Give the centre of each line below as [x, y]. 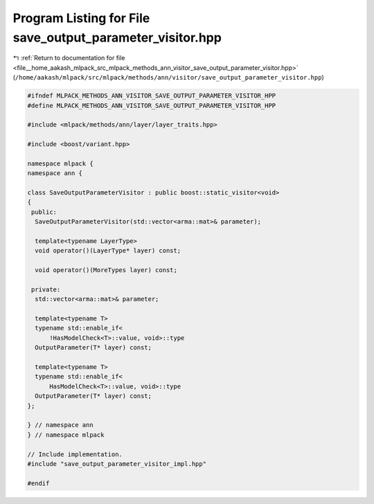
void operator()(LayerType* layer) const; [108, 251]
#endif [38, 483]
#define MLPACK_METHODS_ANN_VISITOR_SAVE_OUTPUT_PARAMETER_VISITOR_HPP [152, 105]
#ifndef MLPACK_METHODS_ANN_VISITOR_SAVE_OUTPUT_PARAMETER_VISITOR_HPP [152, 96]
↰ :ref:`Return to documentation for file [69, 58]
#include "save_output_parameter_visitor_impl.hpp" [117, 463]
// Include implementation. [75, 454]
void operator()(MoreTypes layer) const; [106, 270]
